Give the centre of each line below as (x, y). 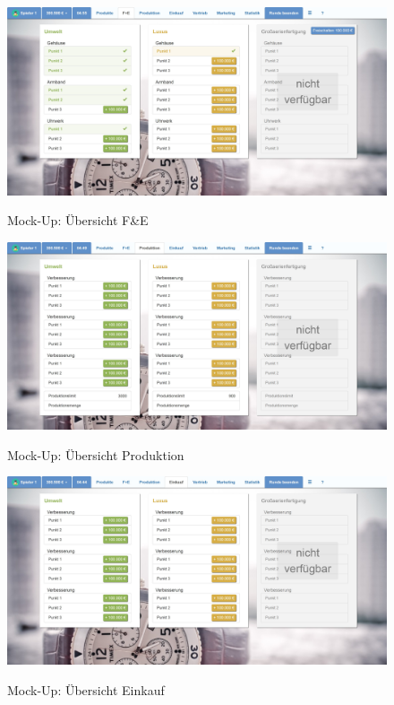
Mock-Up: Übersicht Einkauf (86, 689)
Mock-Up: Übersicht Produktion (96, 454)
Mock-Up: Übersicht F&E (78, 220)
